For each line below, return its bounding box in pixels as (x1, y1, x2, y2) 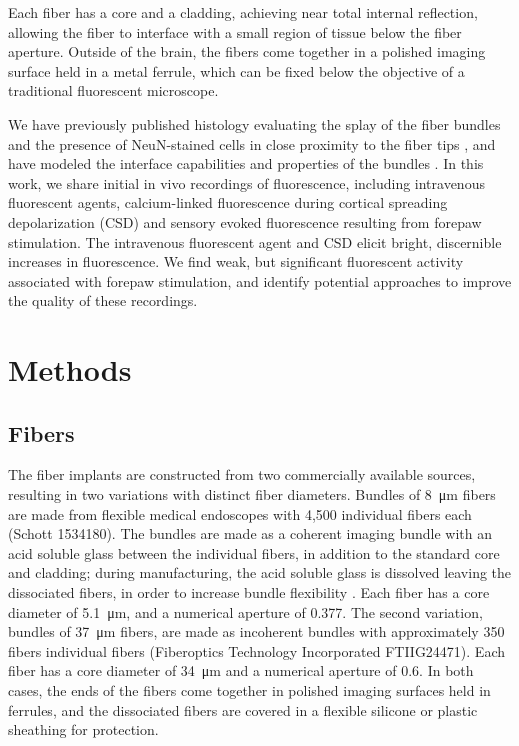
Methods (8, 349, 132, 390)
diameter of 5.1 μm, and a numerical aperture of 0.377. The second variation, (8, 601, 483, 622)
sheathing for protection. (8, 719, 159, 740)
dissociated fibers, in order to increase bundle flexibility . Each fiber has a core (8, 582, 490, 603)
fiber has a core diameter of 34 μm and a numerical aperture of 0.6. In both (8, 660, 474, 681)
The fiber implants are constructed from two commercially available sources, (8, 464, 476, 485)
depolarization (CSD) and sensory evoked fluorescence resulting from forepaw (8, 211, 482, 232)
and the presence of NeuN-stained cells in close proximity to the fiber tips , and (8, 133, 496, 154)
